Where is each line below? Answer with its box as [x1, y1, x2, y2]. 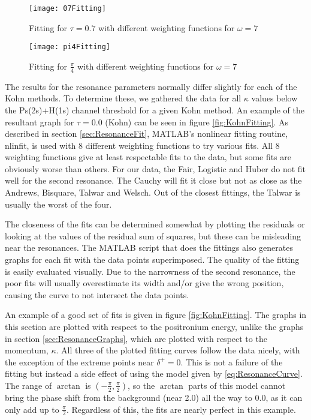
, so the [128, 379, 155, 391]
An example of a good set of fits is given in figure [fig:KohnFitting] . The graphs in [5, 308, 307, 321]
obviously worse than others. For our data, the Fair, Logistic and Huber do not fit [5, 162, 306, 175]
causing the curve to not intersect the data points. [5, 288, 189, 301]
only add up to [5, 403, 59, 415]
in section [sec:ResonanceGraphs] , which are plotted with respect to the [5, 332, 267, 344]
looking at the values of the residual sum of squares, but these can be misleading [5, 229, 301, 242]
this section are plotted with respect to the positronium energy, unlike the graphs [5, 320, 304, 333]
